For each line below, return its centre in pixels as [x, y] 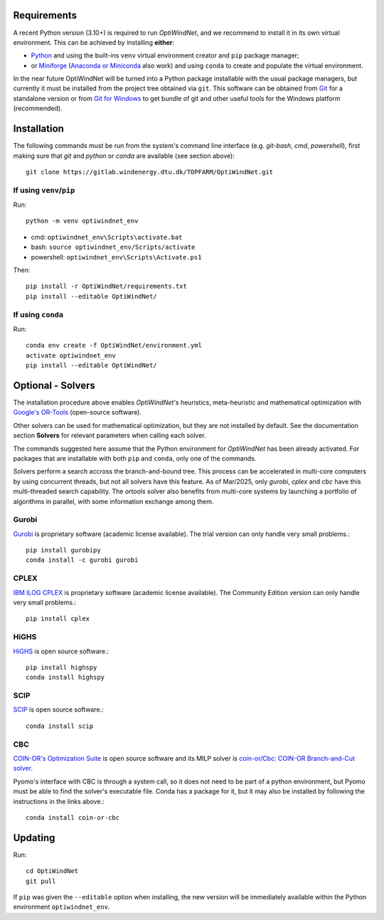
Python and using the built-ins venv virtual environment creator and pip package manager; [165, 55]
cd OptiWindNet [52, 871]
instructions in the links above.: [59, 801]
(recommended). [38, 108]
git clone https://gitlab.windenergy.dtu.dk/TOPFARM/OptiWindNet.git [150, 172]
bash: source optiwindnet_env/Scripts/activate [113, 247]
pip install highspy [62, 667]
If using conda [38, 314]
